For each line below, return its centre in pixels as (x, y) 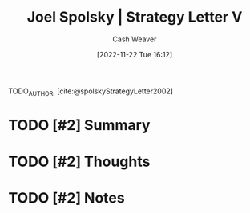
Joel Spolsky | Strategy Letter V (135, 17)
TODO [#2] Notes (67, 198)
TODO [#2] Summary (79, 125)
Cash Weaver (135, 39)
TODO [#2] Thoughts (79, 162)
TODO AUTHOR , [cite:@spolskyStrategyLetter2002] (91, 92)
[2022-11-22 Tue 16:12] (135, 54)
